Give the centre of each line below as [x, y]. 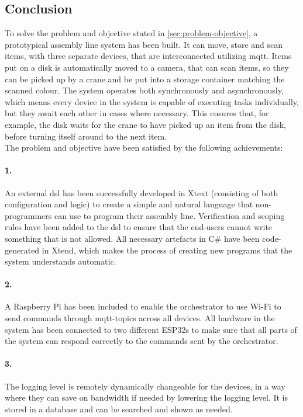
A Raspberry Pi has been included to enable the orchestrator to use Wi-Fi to [143, 306]
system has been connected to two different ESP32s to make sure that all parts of [151, 329]
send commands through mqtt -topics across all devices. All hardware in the [140, 318]
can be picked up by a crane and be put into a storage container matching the [145, 79]
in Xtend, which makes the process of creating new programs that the [167, 250]
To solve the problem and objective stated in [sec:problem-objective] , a [131, 33]
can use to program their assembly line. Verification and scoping [169, 215]
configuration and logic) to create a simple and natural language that [129, 204]
